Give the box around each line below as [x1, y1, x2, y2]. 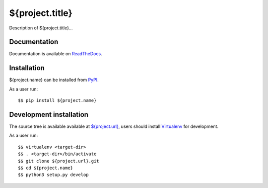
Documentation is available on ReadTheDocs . [9, 51, 102, 57]
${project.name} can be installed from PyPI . [9, 77, 99, 83]
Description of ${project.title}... [9, 25, 73, 31]
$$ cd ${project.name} [18, 165, 73, 171]
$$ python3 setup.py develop [18, 172, 89, 178]
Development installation [9, 110, 89, 119]
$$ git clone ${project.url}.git [18, 158, 99, 164]
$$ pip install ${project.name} [18, 97, 97, 103]
